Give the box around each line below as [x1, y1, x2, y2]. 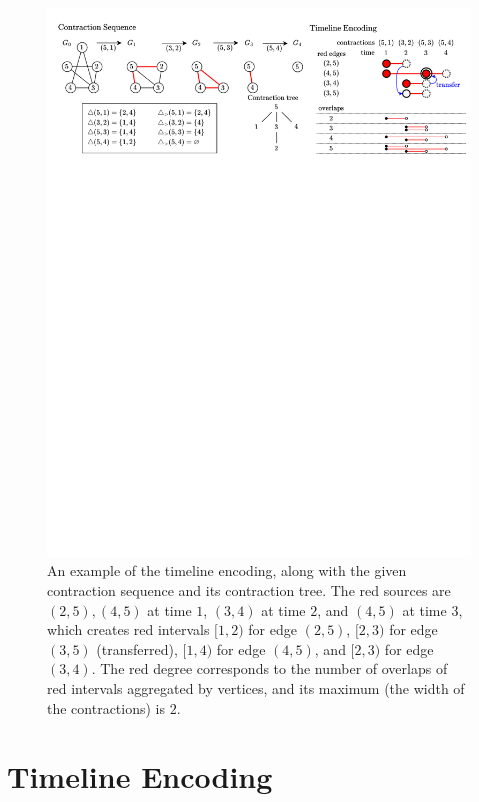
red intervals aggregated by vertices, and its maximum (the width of [47, 678, 465, 699]
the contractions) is [47, 697, 166, 718]
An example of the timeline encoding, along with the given [47, 560, 407, 581]
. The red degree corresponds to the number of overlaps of [91, 658, 448, 679]
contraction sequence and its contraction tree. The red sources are [47, 580, 451, 601]
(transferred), [96, 638, 178, 659]
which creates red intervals [47, 619, 210, 640]
